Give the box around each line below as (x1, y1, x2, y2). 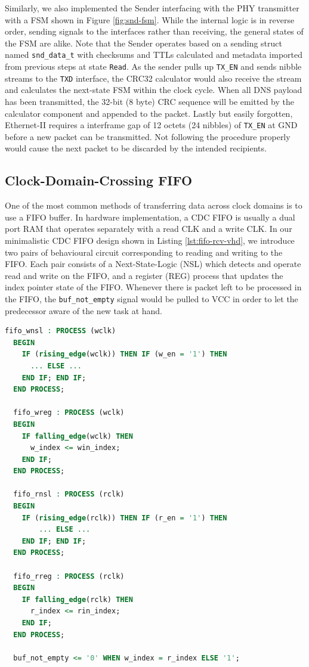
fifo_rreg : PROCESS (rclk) (13, 572, 125, 581)
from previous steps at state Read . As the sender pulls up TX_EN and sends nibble (5, 60, 302, 73)
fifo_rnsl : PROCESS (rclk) (13, 490, 125, 499)
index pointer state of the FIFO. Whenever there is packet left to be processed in (5, 281, 302, 293)
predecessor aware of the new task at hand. (5, 304, 162, 317)
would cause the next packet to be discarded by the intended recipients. (5, 142, 267, 154)
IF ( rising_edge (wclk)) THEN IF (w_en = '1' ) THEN (21, 350, 227, 359)
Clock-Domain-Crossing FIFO (5, 171, 193, 190)
